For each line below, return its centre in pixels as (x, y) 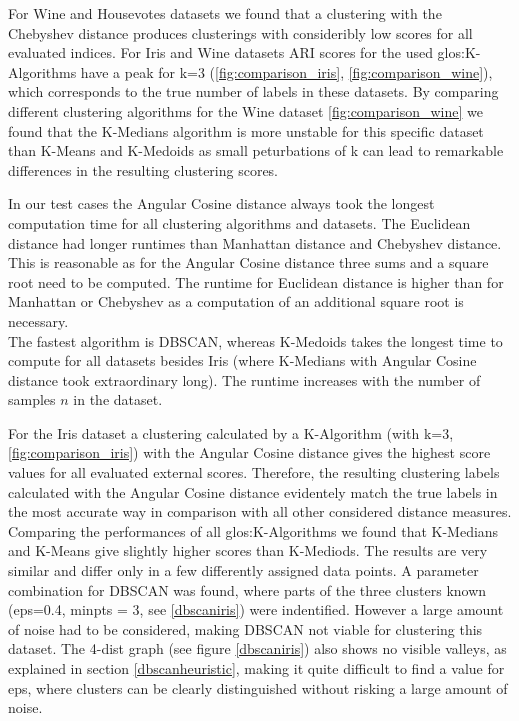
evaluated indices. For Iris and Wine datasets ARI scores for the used (220, 52)
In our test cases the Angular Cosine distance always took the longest (221, 203)
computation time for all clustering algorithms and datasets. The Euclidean (239, 222)
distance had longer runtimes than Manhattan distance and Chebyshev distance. (255, 242)
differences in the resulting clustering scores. (143, 169)
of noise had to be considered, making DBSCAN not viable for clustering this (245, 628)
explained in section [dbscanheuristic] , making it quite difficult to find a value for (256, 668)
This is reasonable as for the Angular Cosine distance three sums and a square (248, 262)
